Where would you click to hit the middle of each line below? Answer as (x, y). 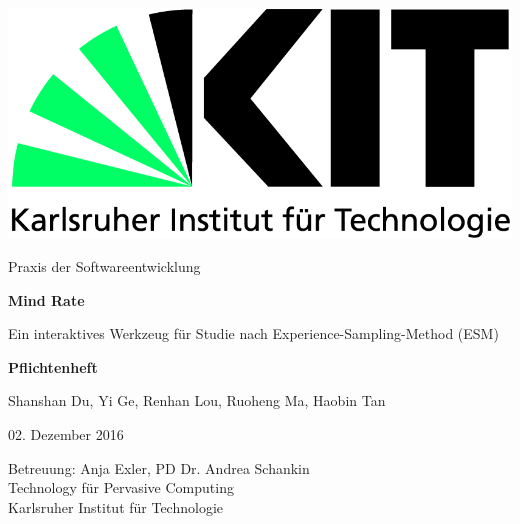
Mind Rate (46, 299)
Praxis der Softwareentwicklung (104, 266)
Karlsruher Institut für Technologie (116, 506)
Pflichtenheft (53, 366)
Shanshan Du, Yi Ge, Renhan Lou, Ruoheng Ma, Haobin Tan (197, 400)
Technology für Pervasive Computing (121, 487)
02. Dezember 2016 (66, 433)
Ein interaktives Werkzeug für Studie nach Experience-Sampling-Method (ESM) (253, 333)
